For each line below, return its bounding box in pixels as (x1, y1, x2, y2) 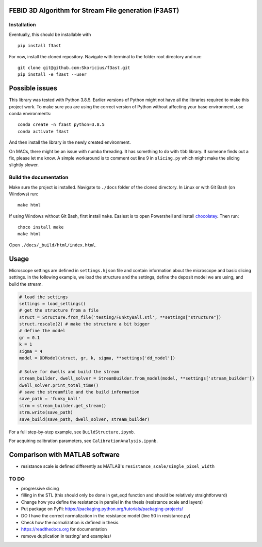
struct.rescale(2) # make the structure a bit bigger (19, 321, 150, 327)
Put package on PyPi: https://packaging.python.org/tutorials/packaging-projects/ (21, 506, 183, 512)
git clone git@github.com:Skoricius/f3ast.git (17, 65, 131, 70)
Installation (9, 21, 36, 28)
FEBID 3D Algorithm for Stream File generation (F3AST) (9, 6, 180, 15)
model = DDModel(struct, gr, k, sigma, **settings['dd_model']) (19, 355, 176, 361)
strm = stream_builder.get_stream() (19, 403, 107, 408)
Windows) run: (9, 191, 38, 197)
